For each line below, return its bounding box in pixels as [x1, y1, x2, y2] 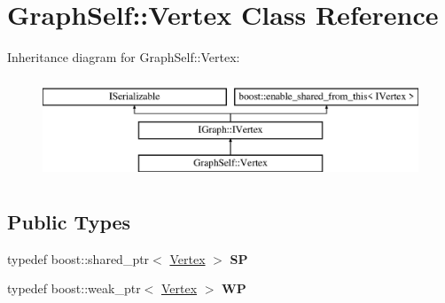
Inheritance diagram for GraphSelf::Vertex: [7, 48, 240, 66]
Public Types [7, 208, 131, 236]
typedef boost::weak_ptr [7, 279, 141, 298]
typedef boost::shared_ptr [7, 249, 150, 268]
